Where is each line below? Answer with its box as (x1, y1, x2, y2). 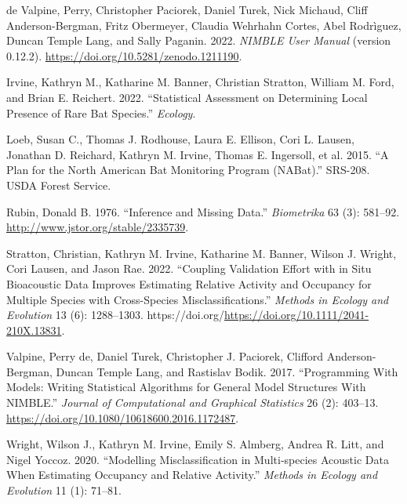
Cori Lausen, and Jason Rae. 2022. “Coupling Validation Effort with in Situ (6, 260, 372, 277)
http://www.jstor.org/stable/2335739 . (6, 219, 189, 235)
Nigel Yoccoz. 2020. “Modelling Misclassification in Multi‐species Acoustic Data (6, 451, 389, 467)
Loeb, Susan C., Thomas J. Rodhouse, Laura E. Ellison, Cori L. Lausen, (6, 131, 354, 147)
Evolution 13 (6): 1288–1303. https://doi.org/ (6, 306, 225, 323)
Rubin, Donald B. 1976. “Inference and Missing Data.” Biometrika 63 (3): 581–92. (6, 203, 400, 219)
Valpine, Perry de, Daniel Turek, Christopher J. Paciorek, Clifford (6, 348, 324, 364)
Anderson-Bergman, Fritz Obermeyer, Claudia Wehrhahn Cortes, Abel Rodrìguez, (6, 16, 402, 33)
